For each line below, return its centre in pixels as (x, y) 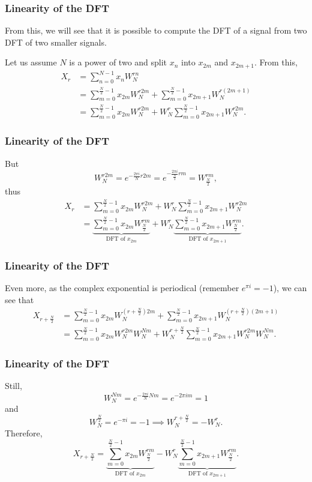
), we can (290, 288)
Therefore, (24, 433)
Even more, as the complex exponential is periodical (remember (122, 288)
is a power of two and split (118, 62)
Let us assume (31, 62)
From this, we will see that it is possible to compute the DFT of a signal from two (156, 30)
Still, (13, 385)
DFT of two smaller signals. (56, 42)
